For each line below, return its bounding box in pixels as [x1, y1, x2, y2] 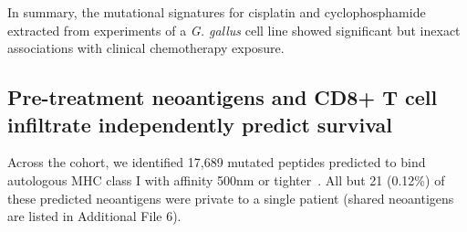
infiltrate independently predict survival [7, 110, 393, 138]
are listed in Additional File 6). [7, 206, 182, 226]
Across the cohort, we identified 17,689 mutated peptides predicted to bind [7, 153, 426, 172]
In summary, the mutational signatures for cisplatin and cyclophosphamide [7, 3, 426, 21]
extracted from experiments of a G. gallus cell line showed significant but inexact [7, 20, 461, 39]
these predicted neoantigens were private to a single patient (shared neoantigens [7, 188, 454, 207]
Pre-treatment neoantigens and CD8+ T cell [7, 83, 438, 111]
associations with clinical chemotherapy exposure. [7, 38, 285, 58]
